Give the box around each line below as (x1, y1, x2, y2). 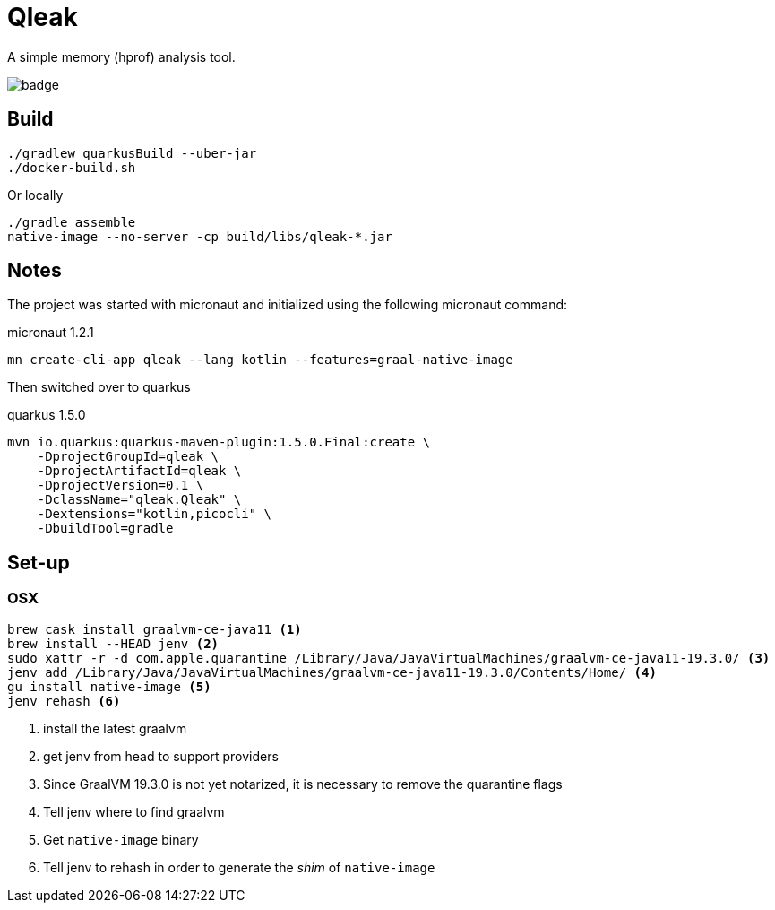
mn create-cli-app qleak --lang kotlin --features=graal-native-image (7, 352, 513, 368)
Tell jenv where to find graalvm (43, 803, 225, 819)
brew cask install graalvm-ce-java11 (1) (7, 621, 302, 637)
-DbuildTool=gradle (37, 521, 174, 536)
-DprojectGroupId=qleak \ (37, 449, 220, 464)
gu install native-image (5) (7, 679, 211, 694)
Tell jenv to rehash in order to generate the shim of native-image (43, 859, 435, 875)
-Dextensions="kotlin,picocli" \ (37, 507, 272, 522)
